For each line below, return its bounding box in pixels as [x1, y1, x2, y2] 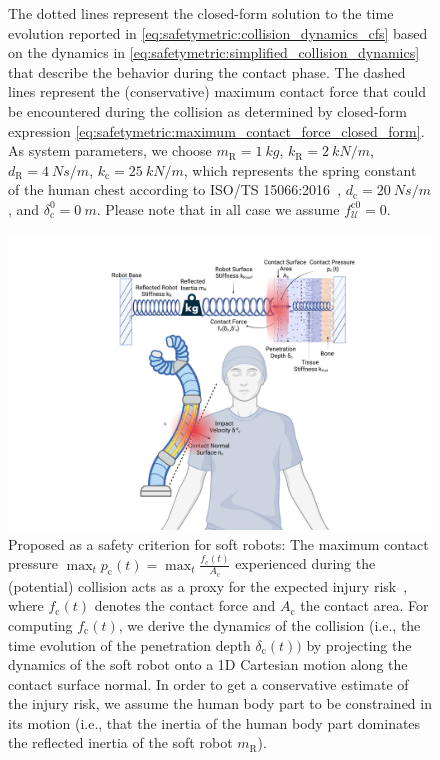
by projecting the [306, 634, 412, 655]
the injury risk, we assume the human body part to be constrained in [8, 693, 432, 714]
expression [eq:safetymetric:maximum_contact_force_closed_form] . [8, 120, 425, 141]
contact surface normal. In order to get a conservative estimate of [8, 673, 409, 694]
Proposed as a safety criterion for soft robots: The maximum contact [8, 533, 429, 554]
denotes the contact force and [94, 595, 276, 616]
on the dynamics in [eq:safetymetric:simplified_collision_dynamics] [8, 42, 420, 63]
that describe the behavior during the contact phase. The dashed [8, 61, 406, 82]
